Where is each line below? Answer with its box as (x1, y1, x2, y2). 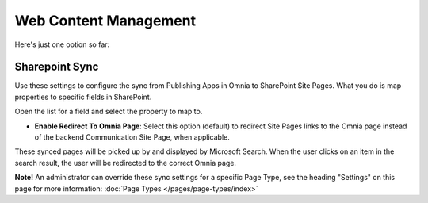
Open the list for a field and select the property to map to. (14, 107, 203, 117)
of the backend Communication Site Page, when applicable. (34, 132, 230, 142)
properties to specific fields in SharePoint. (14, 92, 152, 101)
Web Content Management (14, 12, 197, 29)
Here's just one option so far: (14, 40, 110, 49)
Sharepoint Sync (14, 60, 99, 74)
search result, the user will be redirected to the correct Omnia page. (14, 158, 237, 167)
